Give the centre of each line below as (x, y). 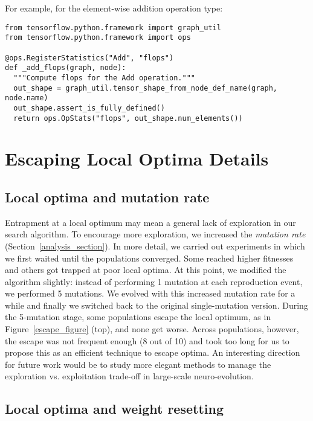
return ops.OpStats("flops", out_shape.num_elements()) (128, 118)
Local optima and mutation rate (107, 197)
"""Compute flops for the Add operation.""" (104, 78)
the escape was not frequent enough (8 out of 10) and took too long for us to (147, 340)
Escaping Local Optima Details (137, 159)
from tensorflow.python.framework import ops (98, 38)
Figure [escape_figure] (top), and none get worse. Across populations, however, (152, 329)
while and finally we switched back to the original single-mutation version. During (156, 305)
